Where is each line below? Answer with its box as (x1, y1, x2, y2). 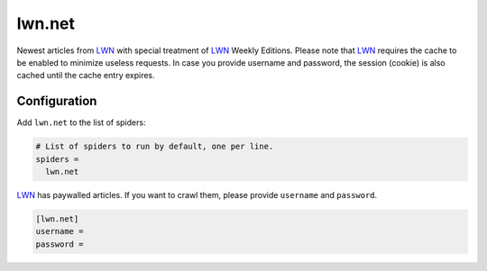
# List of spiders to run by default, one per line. (35, 141, 274, 152)
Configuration (16, 94, 97, 109)
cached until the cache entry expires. (16, 70, 155, 81)
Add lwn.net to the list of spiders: (16, 117, 146, 128)
